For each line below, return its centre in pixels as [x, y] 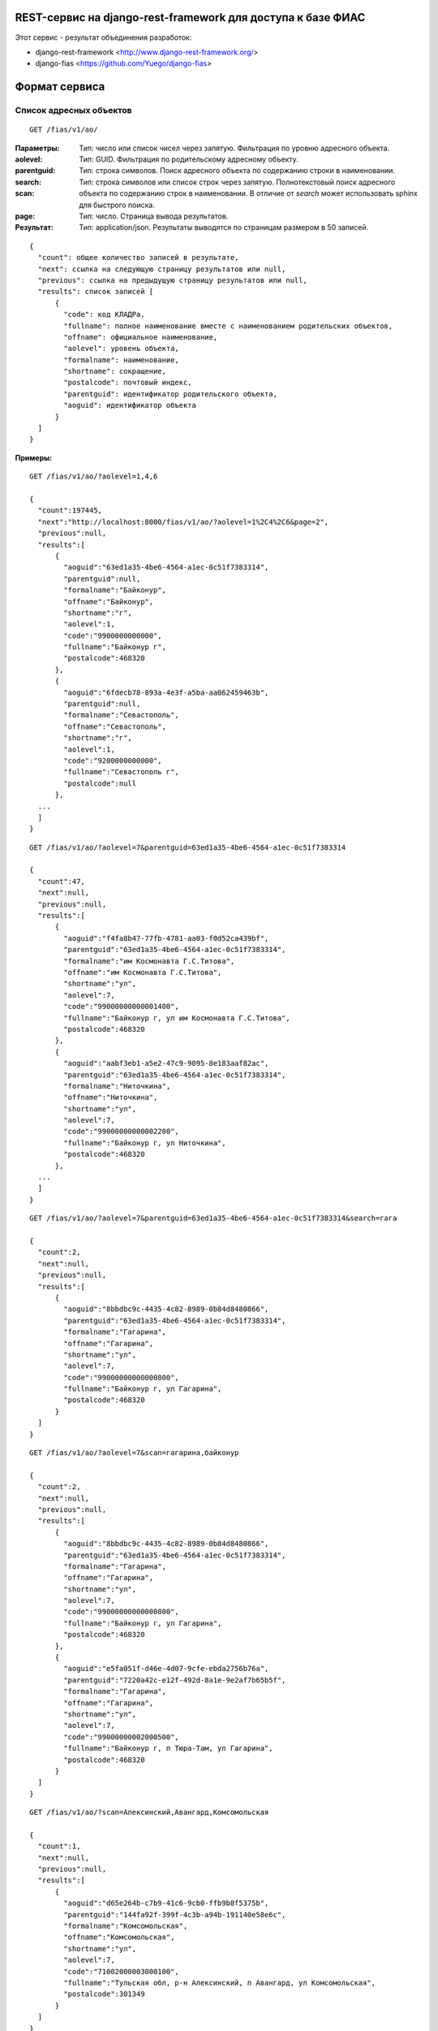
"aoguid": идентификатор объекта [130, 405]
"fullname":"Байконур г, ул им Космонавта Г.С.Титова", [177, 1018]
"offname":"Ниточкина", [111, 1098]
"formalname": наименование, [122, 360]
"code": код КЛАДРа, [104, 314]
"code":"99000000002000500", [122, 1737]
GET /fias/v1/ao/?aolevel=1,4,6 [94, 476]
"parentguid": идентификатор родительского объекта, [170, 394]
